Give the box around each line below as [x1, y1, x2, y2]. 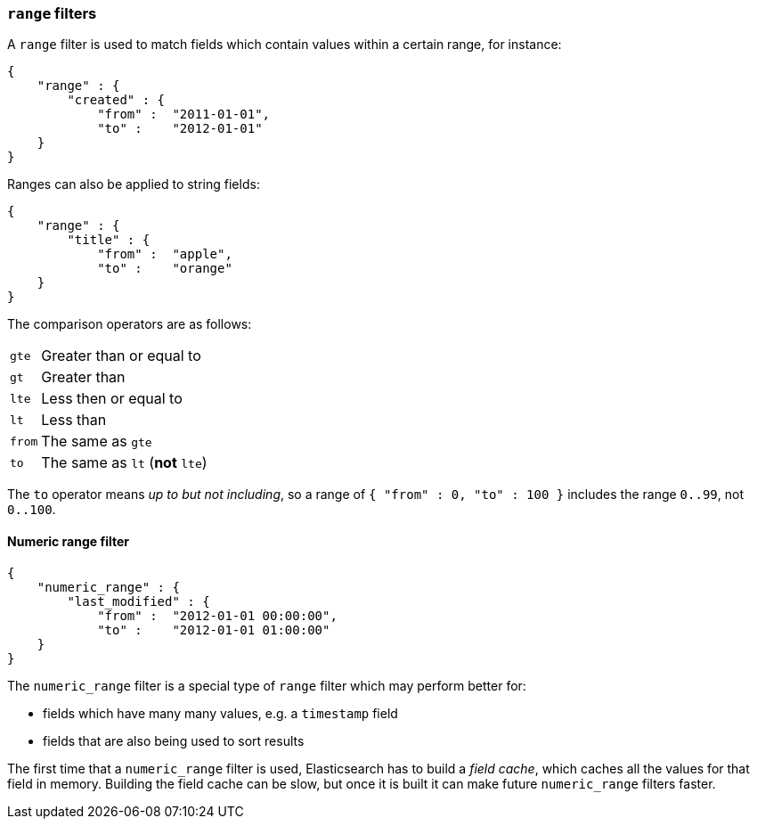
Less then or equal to [41, 389, 183, 408]
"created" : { [67, 93, 166, 108]
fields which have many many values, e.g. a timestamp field [43, 705, 398, 721]
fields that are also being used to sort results [43, 732, 305, 748]
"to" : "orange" [97, 261, 232, 276]
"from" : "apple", [97, 247, 232, 262]
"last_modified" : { [67, 593, 210, 609]
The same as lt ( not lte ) [41, 454, 208, 472]
